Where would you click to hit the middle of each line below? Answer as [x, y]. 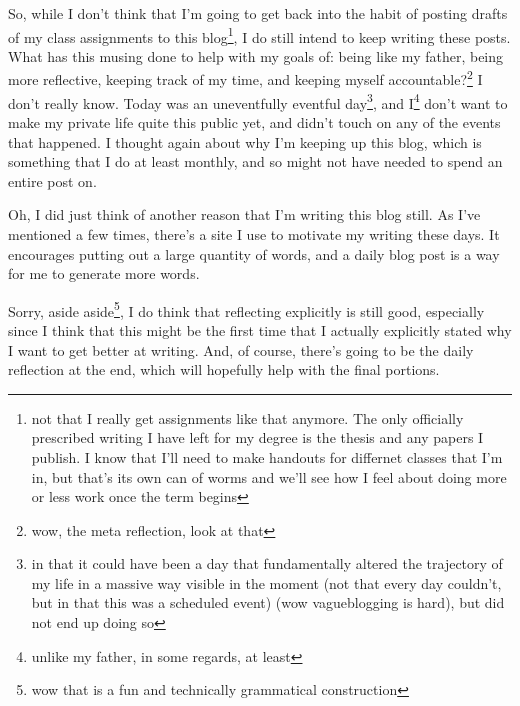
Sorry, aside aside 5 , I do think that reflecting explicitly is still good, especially [246, 309]
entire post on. [52, 180]
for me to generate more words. [104, 273]
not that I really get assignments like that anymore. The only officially [247, 417]
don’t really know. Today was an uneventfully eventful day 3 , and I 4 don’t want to [258, 101]
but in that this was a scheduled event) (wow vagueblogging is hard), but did [268, 602]
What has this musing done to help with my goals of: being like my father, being [256, 55]
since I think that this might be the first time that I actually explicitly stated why [260, 329]
